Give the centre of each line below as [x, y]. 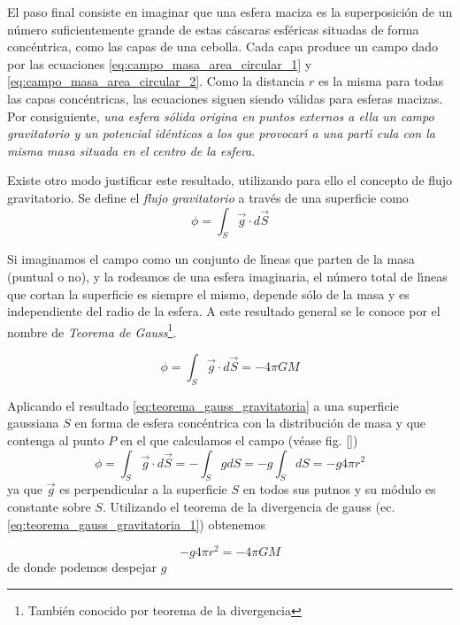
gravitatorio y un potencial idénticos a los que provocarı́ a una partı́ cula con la [221, 133]
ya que [25, 489]
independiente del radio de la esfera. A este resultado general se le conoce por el [224, 311]
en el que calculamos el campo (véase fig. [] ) [239, 440]
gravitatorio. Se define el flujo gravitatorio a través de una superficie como [208, 197]
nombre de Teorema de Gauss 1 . [92, 330]
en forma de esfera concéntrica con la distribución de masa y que [250, 423]
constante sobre [49, 506]
